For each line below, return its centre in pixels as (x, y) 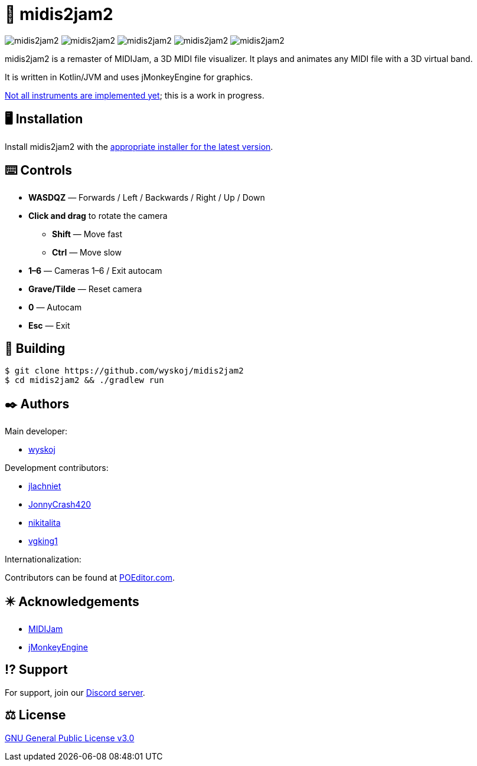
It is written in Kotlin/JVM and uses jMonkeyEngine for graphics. (129, 77)
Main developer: (36, 431)
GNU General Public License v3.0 (70, 738)
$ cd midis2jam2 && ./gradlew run (84, 380)
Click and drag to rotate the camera (98, 216)
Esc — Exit (49, 326)
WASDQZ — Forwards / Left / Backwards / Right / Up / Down (147, 198)
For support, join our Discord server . (75, 692)
